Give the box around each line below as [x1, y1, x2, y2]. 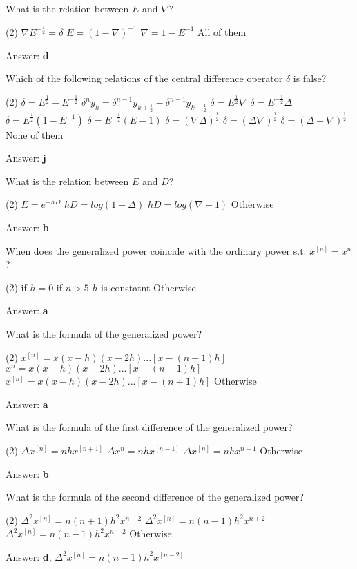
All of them [197, 24, 247, 39]
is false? [293, 71, 327, 86]
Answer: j [6, 151, 46, 165]
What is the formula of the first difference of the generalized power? [6, 420, 293, 434]
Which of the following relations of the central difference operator [6, 71, 283, 86]
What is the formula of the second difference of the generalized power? [6, 490, 304, 504]
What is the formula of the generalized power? [6, 326, 202, 340]
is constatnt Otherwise [101, 280, 196, 294]
